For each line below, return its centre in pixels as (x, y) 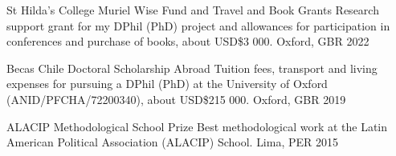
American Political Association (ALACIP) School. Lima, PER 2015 (173, 142)
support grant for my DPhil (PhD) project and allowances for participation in (198, 25)
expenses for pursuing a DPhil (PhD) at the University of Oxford (167, 84)
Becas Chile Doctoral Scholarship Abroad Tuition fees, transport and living (192, 68)
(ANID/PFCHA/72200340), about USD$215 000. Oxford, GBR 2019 (176, 99)
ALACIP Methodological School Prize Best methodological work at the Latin (197, 126)
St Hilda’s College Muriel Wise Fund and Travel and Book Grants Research (193, 10)
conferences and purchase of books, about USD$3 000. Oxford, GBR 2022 (188, 41)
